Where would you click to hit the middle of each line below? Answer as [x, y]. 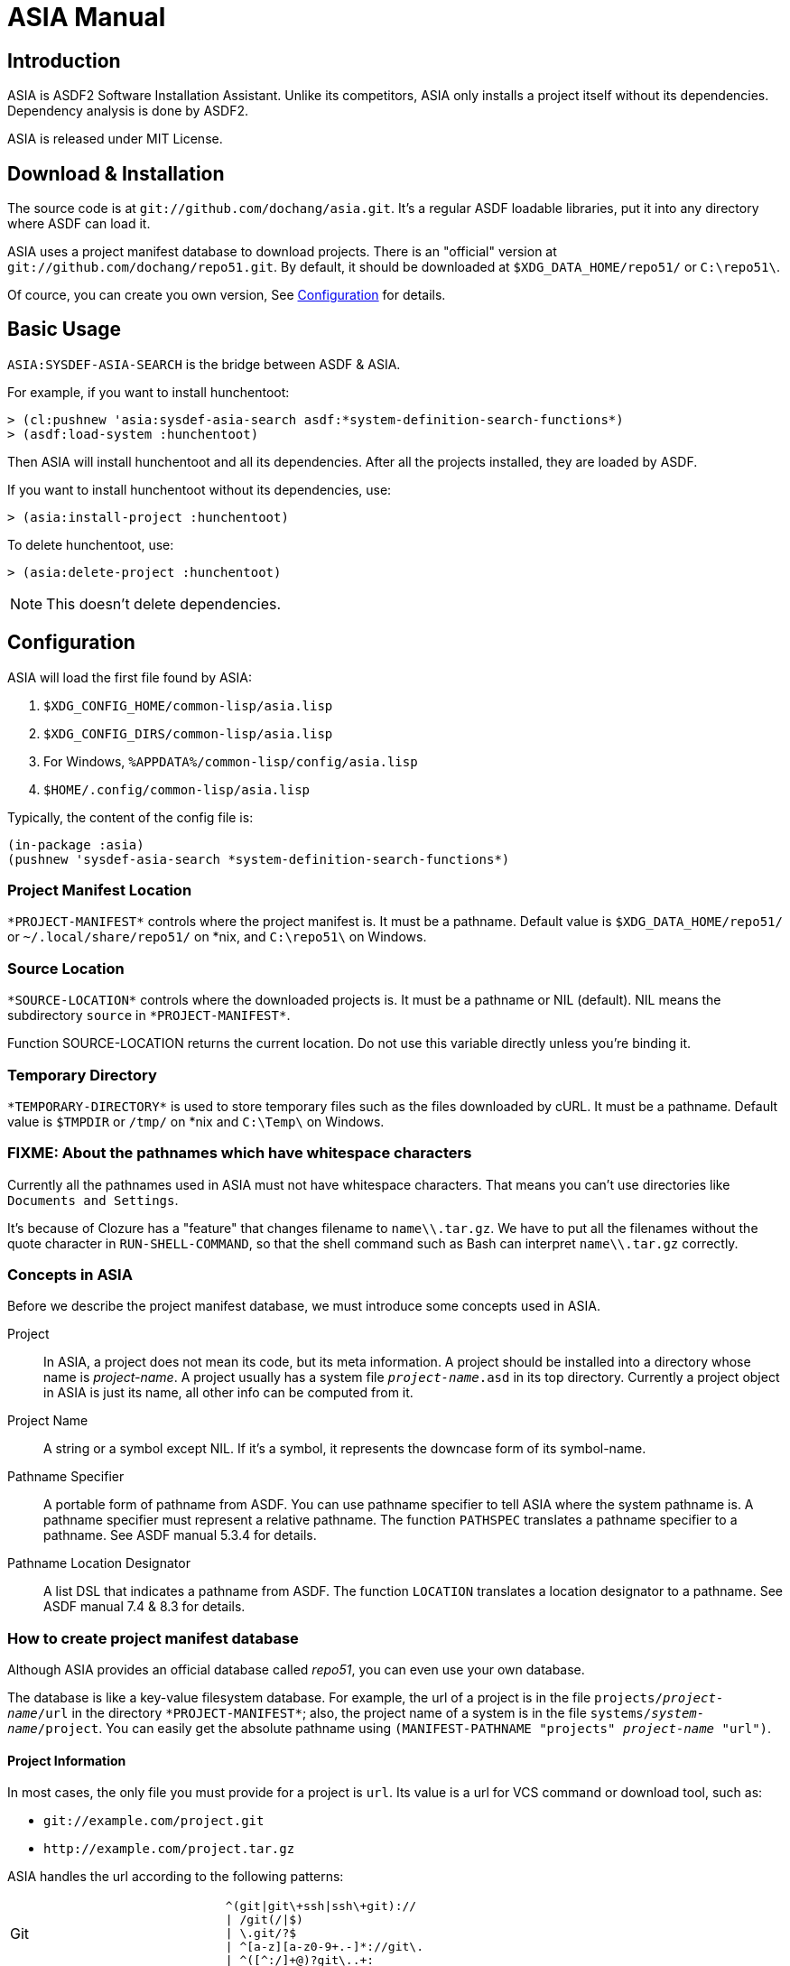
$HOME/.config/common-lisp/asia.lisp [177, 789]
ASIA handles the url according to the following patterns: [176, 1877]
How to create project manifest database [153, 1638]
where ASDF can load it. [79, 224]
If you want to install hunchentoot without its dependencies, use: [200, 489]
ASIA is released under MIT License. [115, 139]
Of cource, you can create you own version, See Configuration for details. [227, 295]
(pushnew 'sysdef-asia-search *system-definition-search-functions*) [259, 859]
